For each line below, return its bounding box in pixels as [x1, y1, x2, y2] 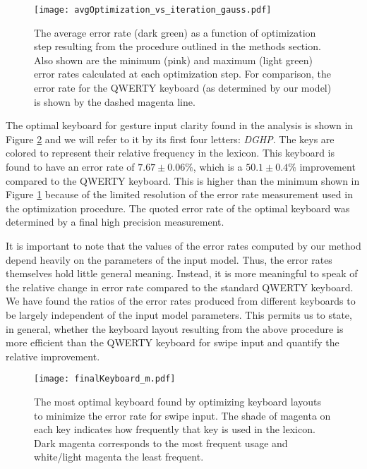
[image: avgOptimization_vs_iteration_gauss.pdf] [34, 5, 272, 15]
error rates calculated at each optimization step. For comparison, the [34, 66, 332, 81]
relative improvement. [6, 348, 100, 363]
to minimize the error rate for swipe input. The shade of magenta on [34, 408, 331, 422]
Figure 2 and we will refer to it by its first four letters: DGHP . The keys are [6, 131, 335, 146]
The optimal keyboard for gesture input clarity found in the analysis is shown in [6, 118, 354, 133]
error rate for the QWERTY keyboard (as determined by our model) [34, 80, 332, 95]
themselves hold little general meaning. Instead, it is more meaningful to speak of [6, 266, 358, 281]
